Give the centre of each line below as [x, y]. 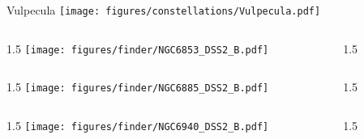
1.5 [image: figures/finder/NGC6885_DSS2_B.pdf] [138, 87]
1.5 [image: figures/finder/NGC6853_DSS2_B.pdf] [138, 48]
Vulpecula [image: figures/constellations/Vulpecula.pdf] [164, 10]
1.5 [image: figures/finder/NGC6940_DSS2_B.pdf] [138, 125]
